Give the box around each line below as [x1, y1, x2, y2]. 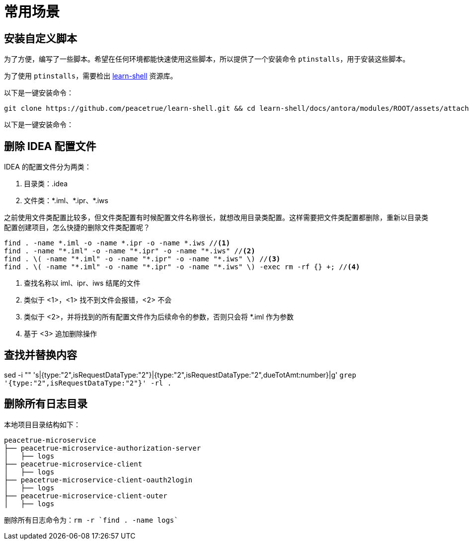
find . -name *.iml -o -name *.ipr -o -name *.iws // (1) [4, 239, 231, 247]
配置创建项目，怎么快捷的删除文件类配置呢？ [4, 223, 150, 232]
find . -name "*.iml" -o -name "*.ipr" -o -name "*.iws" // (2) [4, 247, 255, 255]
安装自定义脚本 [4, 32, 77, 45]
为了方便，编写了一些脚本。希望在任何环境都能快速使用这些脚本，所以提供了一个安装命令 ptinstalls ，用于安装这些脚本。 [4, 55, 410, 64]
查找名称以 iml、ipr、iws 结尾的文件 [24, 279, 141, 288]
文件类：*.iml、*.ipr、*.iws [24, 196, 108, 205]
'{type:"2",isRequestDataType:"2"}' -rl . [4, 379, 172, 387]
